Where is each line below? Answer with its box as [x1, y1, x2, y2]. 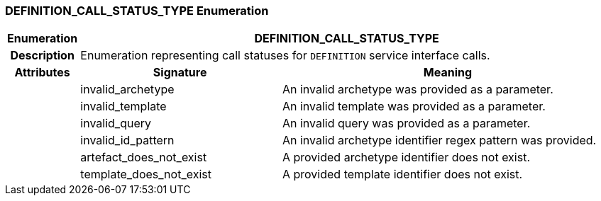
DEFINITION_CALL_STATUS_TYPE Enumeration [5, 4, 269, 18]
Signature [153, 65, 207, 80]
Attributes [14, 65, 70, 80]
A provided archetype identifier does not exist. [282, 150, 531, 165]
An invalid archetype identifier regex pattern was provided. [282, 133, 597, 148]
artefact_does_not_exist [80, 150, 207, 165]
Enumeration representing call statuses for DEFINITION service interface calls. [80, 48, 490, 63]
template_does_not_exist [80, 167, 211, 182]
